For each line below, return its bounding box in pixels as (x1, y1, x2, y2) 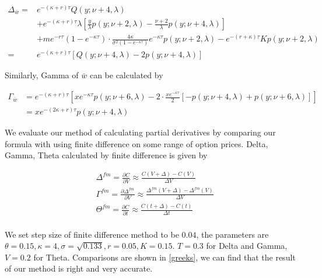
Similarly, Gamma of (5, 69, 79, 81)
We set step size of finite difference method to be (5, 228, 179, 240)
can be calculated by (89, 69, 163, 81)
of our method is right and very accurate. (5, 262, 153, 274)
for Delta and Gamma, (206, 239, 288, 252)
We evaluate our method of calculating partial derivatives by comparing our (5, 126, 276, 138)
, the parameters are (196, 228, 269, 240)
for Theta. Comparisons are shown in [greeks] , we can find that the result (33, 251, 296, 263)
